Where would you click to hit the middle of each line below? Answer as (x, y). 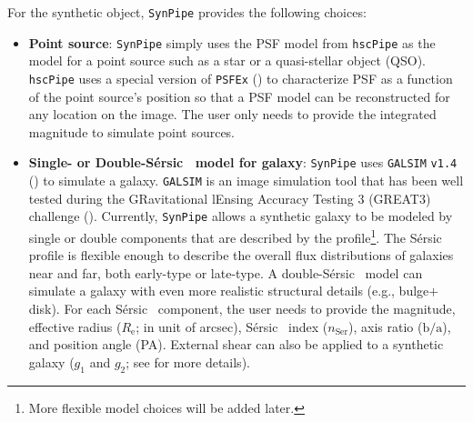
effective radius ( (75, 326)
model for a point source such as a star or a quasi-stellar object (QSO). (227, 60)
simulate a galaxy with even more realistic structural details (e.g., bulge (229, 291)
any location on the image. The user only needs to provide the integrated (232, 114)
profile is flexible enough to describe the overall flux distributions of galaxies (241, 255)
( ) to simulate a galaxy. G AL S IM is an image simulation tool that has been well (246, 180)
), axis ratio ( (386, 326)
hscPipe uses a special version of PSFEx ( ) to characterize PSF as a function (241, 78)
